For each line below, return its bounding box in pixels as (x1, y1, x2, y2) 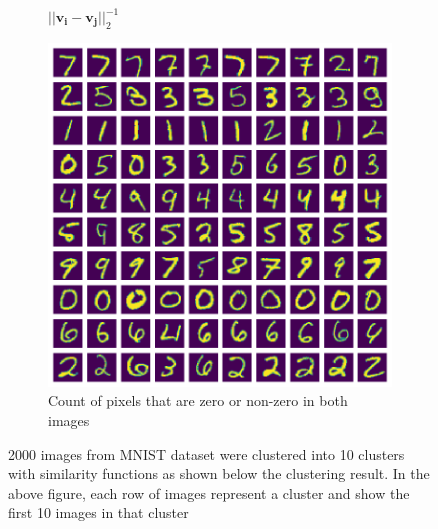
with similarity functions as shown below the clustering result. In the (8, 463, 430, 484)
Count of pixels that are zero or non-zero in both (48, 390, 348, 411)
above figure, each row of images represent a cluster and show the (8, 482, 410, 503)
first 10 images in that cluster (8, 502, 189, 523)
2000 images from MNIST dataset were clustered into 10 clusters (8, 443, 405, 464)
